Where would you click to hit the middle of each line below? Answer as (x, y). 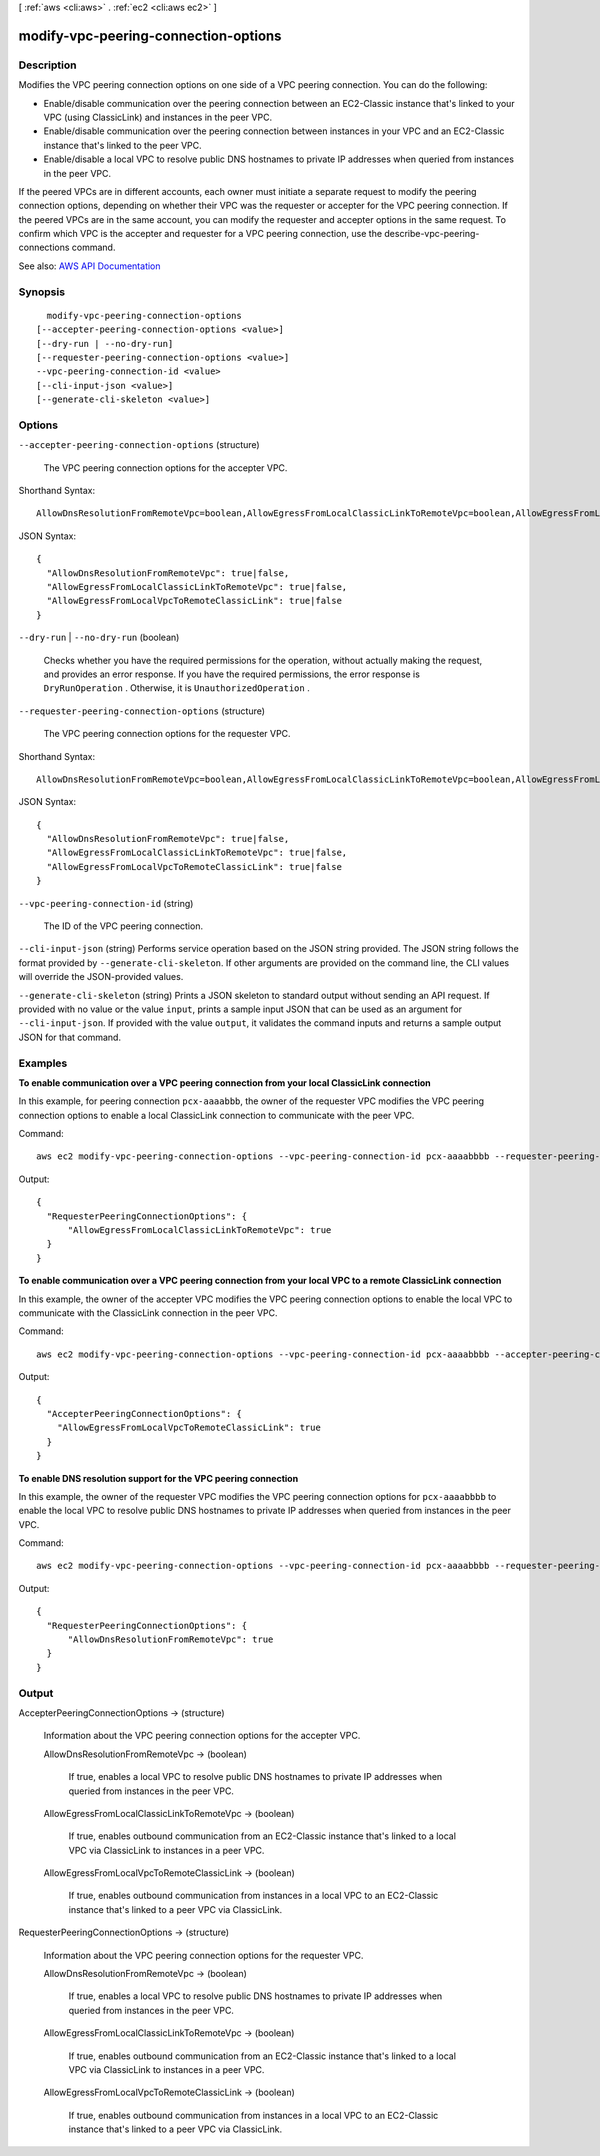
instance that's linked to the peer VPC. (122, 145)
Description (47, 65)
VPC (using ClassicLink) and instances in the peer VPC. (158, 117)
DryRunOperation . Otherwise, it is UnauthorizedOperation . (176, 688)
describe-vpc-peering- (432, 234)
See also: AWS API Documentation (89, 266)
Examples (43, 1063)
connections (44, 247)
